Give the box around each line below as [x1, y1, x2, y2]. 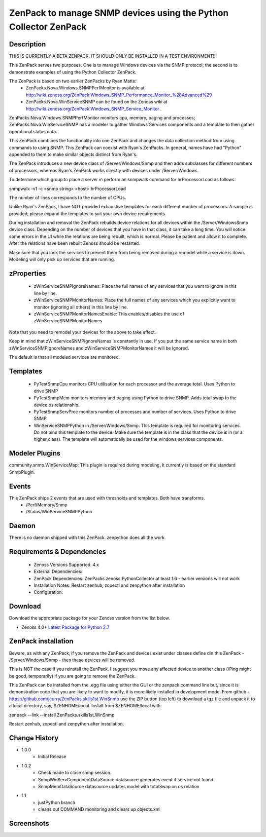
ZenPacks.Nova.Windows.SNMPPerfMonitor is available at [26, 85, 145, 91]
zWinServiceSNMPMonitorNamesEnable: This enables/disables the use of [33, 311, 185, 317]
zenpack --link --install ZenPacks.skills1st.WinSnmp [9, 712, 115, 718]
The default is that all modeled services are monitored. [9, 354, 120, 360]
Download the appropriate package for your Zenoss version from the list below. [9, 615, 170, 621]
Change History [9, 733, 59, 742]
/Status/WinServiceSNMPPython [26, 509, 92, 515]
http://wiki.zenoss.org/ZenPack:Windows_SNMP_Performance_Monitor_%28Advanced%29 [26, 92, 212, 98]
